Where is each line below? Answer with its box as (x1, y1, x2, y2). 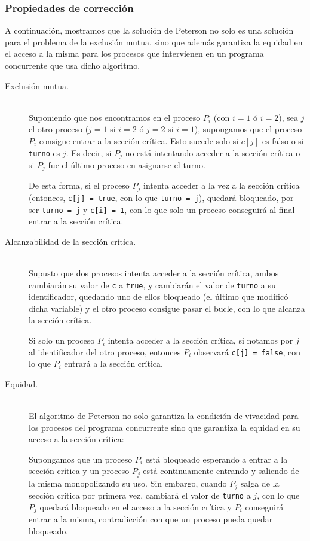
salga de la (240, 476, 280, 489)
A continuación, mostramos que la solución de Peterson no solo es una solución (5, 24, 294, 37)
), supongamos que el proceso (194, 123, 302, 135)
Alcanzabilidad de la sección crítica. (5, 235, 136, 247)
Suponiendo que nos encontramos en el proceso (29, 111, 201, 123)
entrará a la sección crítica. (64, 357, 163, 370)
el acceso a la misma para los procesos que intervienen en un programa (5, 47, 264, 60)
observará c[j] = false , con (194, 345, 300, 358)
